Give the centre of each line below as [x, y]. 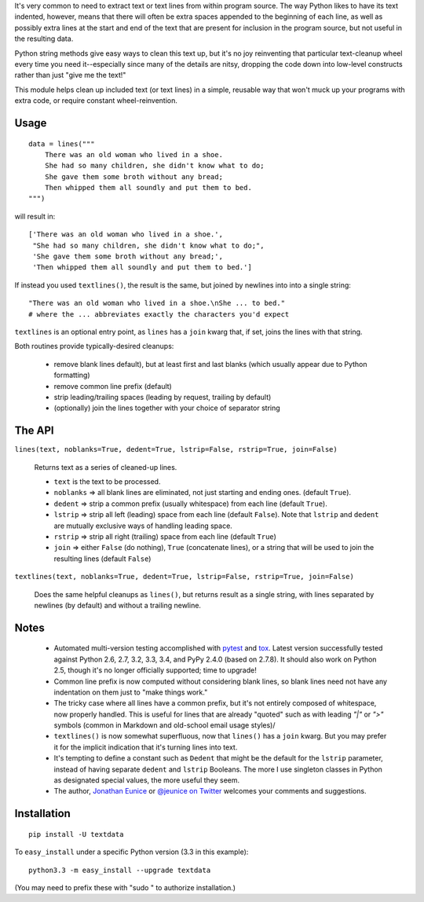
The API [34, 431]
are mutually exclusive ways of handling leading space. [143, 526]
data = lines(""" [62, 144]
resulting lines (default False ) [102, 559]
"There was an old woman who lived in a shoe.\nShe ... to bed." [157, 303]
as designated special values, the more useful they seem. [147, 780]
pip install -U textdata [76, 834]
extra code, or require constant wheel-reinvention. [96, 101]
